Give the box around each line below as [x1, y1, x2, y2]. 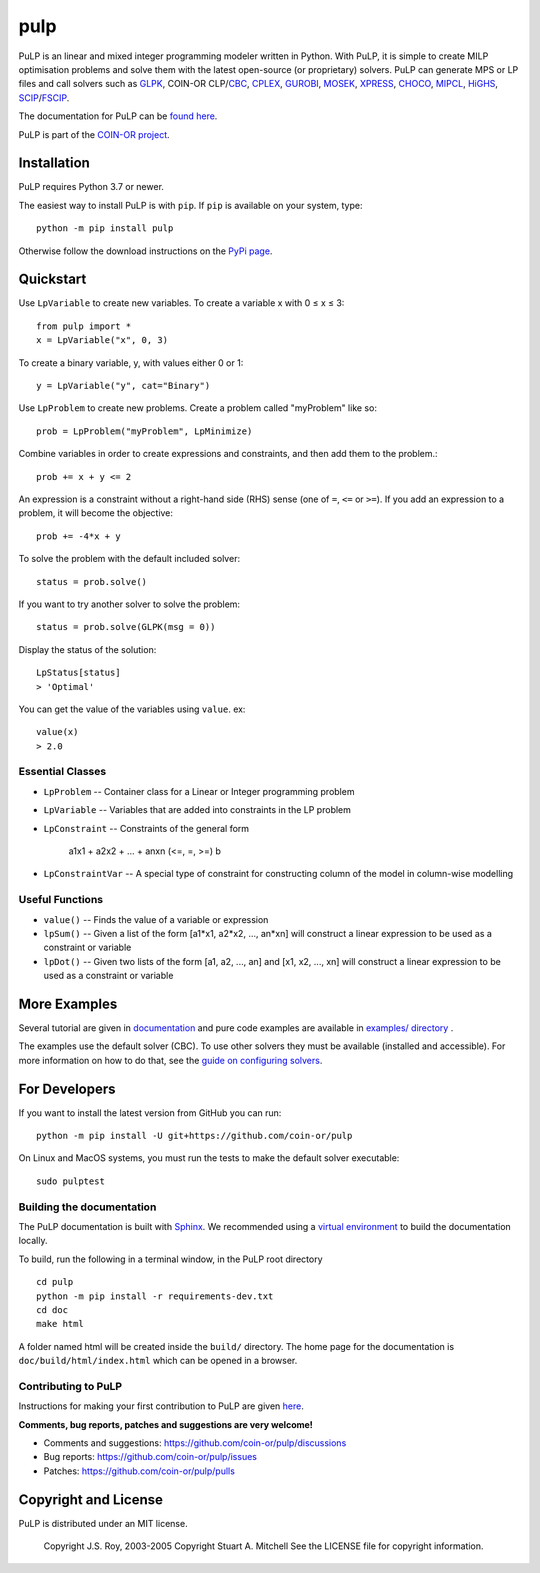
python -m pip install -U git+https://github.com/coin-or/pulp [36, 1130, 353, 1142]
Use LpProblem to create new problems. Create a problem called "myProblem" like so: [18, 402, 377, 414]
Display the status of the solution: [18, 643, 157, 655]
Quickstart [18, 271, 87, 288]
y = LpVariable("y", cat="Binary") [36, 380, 211, 392]
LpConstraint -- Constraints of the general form [43, 822, 250, 834]
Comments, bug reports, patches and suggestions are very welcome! [18, 1418, 314, 1430]
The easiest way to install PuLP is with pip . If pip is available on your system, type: [18, 199, 363, 211]
